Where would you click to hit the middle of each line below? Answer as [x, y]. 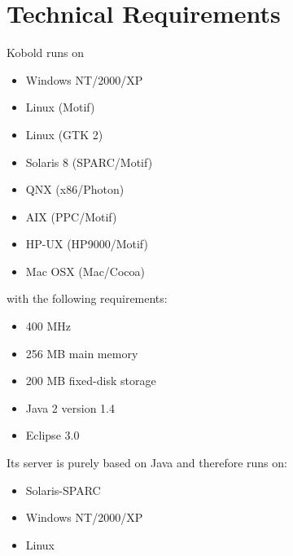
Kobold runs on [46, 53]
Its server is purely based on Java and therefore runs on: [147, 463]
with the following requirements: [87, 298]
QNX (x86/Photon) [75, 189]
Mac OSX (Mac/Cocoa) [85, 271]
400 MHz [48, 326]
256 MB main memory [82, 353]
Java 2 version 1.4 [70, 407]
